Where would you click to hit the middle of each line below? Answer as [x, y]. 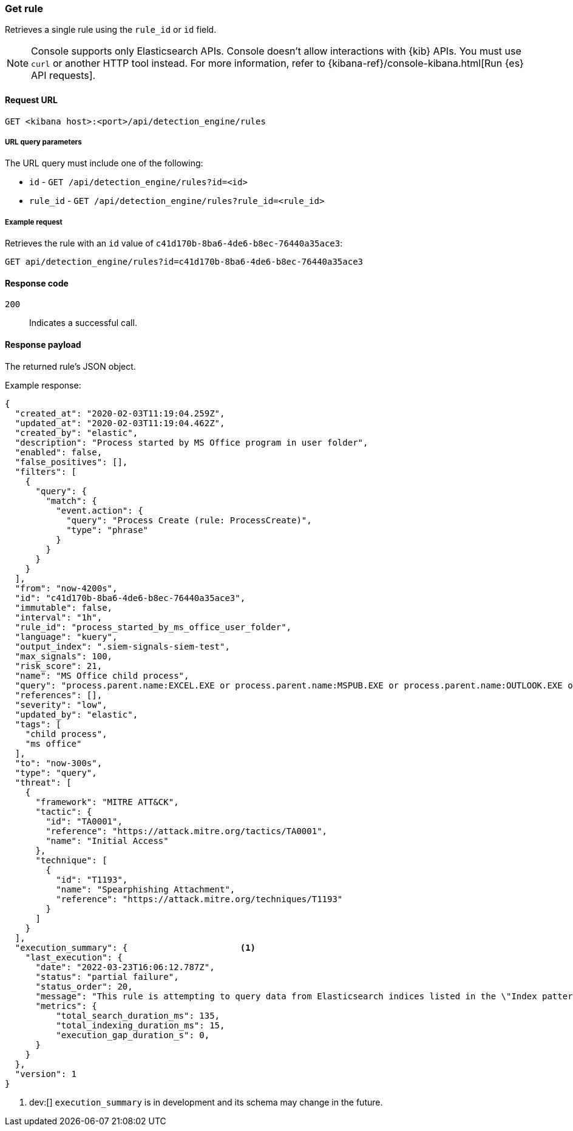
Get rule [24, 8]
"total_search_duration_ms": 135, [138, 1015]
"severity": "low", [61, 705]
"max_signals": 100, [64, 656]
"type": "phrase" [107, 530]
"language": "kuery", [66, 637]
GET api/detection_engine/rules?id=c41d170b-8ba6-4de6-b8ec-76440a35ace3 [184, 262]
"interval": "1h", [59, 617]
